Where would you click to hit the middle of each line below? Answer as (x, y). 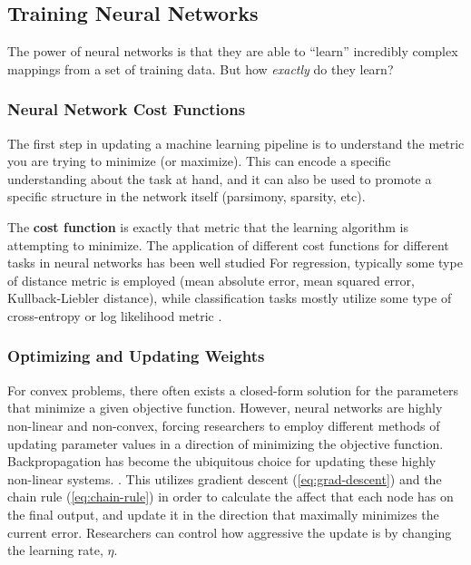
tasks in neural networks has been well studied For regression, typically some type (235, 263)
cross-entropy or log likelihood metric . (115, 315)
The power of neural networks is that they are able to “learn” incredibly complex (233, 51)
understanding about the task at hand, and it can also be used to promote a (220, 178)
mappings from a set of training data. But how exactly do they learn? (201, 68)
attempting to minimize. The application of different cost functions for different (228, 244)
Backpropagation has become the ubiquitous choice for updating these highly (222, 461)
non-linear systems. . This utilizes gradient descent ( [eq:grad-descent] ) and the (225, 478)
